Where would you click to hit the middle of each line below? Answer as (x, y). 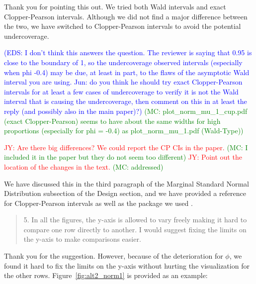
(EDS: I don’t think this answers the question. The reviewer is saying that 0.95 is (128, 52)
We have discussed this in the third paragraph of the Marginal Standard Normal (127, 183)
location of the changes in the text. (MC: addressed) (84, 166)
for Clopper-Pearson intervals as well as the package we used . (98, 203)
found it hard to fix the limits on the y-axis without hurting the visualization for (127, 265)
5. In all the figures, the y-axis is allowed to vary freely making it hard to (135, 220)
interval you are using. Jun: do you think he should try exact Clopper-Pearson (123, 82)
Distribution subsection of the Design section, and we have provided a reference (125, 193)
